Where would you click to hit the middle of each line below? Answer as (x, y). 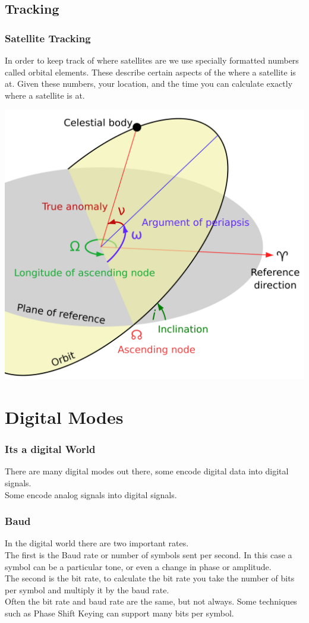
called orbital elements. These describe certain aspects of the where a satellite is (150, 72)
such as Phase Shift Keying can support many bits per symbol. (119, 613)
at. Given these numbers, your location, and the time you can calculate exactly (149, 84)
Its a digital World (50, 449)
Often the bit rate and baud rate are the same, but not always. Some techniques (151, 601)
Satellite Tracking (48, 38)
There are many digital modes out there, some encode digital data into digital (147, 471)
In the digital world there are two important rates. (97, 543)
